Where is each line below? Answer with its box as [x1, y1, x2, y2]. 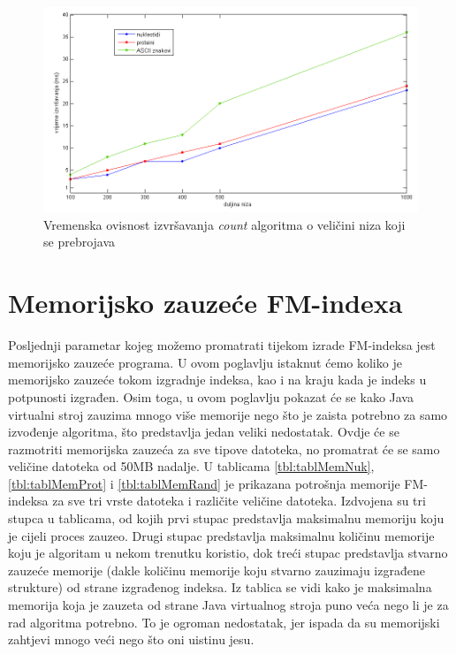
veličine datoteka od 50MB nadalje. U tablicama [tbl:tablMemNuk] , [8, 457, 375, 475]
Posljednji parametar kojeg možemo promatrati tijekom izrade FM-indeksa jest [8, 336, 436, 354]
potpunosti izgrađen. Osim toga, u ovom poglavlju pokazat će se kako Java [8, 387, 414, 406]
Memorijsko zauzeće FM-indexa [8, 285, 403, 321]
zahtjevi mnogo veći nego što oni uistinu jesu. [8, 630, 255, 649]
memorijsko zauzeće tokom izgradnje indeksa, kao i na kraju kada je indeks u [8, 370, 427, 389]
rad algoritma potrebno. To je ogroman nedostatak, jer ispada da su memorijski [8, 612, 440, 631]
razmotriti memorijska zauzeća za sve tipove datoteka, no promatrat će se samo [8, 439, 440, 458]
